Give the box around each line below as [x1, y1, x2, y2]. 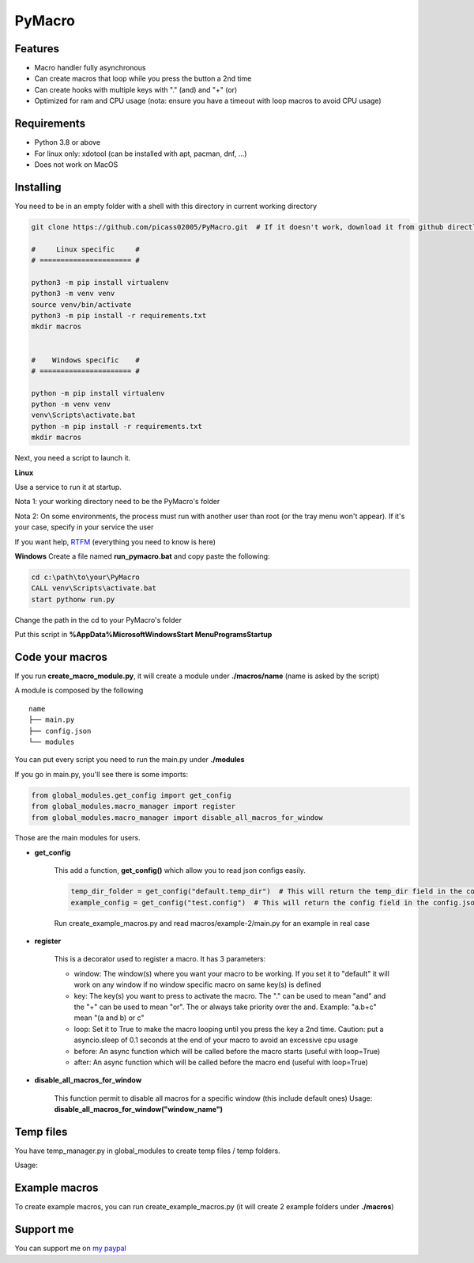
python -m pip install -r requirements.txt [31, 422, 203, 430]
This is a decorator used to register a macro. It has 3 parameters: [54, 954, 266, 964]
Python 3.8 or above [34, 138, 101, 147]
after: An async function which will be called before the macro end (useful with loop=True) [73, 1057, 369, 1067]
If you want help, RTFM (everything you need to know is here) [14, 537, 216, 546]
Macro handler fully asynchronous [34, 63, 146, 73]
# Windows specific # [31, 355, 140, 364]
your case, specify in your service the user [14, 522, 154, 532]
